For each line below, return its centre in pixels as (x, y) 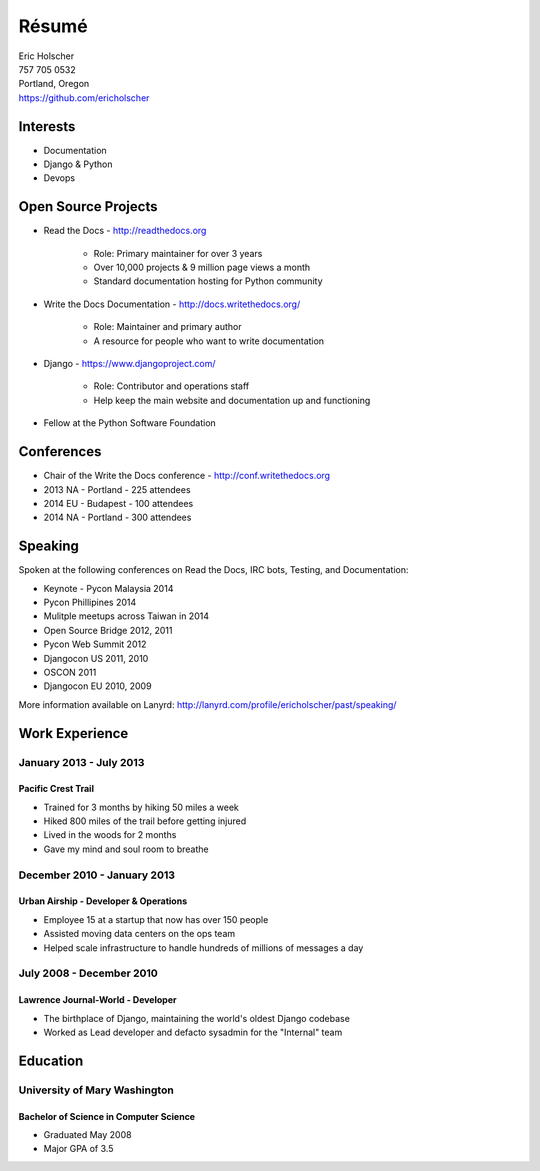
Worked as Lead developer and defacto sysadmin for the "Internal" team (193, 1032)
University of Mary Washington (96, 1090)
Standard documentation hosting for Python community (208, 281)
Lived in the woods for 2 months (110, 835)
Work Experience (73, 733)
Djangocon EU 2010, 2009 (97, 686)
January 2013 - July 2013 (81, 762)
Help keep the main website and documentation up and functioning (232, 400)
